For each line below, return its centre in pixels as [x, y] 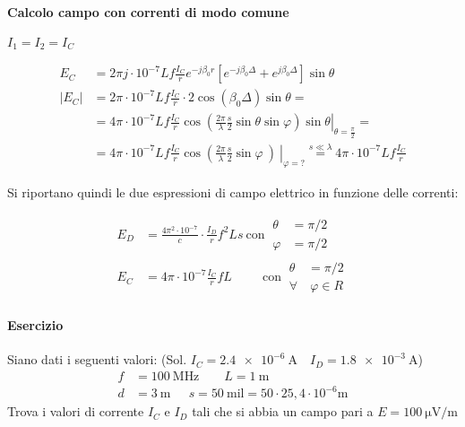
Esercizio [35, 324]
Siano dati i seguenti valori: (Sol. [97, 359]
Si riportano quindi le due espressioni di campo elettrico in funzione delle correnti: [233, 192]
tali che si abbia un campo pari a [283, 411]
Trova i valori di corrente [76, 411]
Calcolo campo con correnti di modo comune [148, 11]
